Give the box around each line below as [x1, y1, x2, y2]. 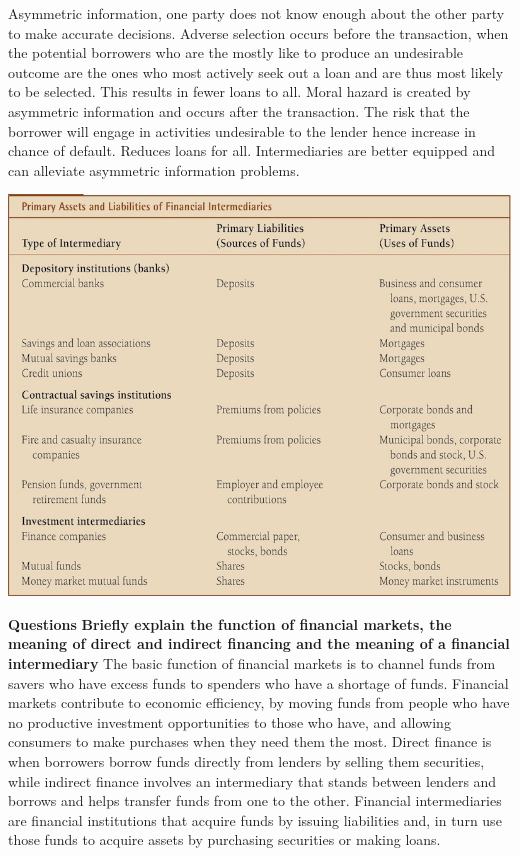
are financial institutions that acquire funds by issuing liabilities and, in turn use [8, 809, 502, 830]
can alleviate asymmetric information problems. [8, 159, 300, 180]
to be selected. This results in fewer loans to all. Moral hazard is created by [8, 81, 471, 102]
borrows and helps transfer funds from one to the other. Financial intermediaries [8, 790, 502, 811]
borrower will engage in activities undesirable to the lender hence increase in [8, 120, 476, 141]
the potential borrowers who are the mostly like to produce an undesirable [8, 42, 464, 63]
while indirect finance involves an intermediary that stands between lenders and [8, 770, 497, 791]
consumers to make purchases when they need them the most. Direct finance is [8, 731, 492, 752]
